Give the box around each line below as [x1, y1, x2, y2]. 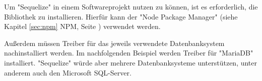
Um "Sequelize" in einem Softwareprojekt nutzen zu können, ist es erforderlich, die [4, 1, 258, 11]
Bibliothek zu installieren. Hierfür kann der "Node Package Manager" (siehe [4, 11, 238, 21]
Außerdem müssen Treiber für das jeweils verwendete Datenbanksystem [4, 37, 225, 48]
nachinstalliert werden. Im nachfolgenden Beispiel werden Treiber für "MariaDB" [4, 47, 253, 58]
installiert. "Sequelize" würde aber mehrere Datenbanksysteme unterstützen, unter [4, 57, 257, 67]
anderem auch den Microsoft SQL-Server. [4, 67, 132, 77]
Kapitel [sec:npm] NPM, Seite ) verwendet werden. [4, 21, 161, 31]
